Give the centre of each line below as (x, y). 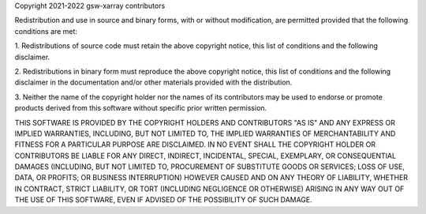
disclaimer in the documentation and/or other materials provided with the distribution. (153, 82)
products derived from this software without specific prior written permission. (141, 108)
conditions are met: (46, 31)
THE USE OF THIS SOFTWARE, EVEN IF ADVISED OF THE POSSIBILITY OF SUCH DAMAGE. (164, 200)
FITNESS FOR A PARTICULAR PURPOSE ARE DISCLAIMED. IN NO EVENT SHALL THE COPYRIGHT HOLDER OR (195, 145)
